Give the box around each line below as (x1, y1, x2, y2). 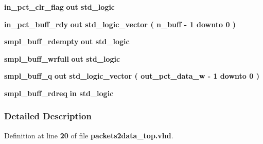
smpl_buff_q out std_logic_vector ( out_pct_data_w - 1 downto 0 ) (4, 70, 259, 81)
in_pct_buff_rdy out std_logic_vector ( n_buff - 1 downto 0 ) (4, 19, 236, 29)
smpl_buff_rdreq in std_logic (4, 87, 114, 98)
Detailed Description (4, 110, 92, 122)
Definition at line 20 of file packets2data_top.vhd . (4, 130, 173, 140)
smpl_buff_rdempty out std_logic (4, 36, 130, 47)
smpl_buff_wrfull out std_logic (4, 53, 120, 64)
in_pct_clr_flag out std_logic (4, 2, 115, 12)
